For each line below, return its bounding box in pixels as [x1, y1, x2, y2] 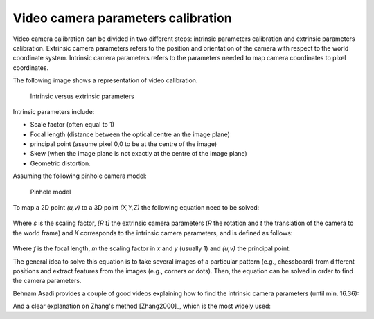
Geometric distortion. [30, 159, 91, 167]
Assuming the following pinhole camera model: [12, 172, 147, 180]
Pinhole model [30, 188, 71, 196]
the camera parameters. [12, 277, 82, 285]
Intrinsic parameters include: [12, 107, 95, 116]
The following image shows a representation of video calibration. [12, 76, 198, 84]
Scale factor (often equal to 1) [30, 120, 114, 129]
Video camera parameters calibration [12, 10, 232, 26]
